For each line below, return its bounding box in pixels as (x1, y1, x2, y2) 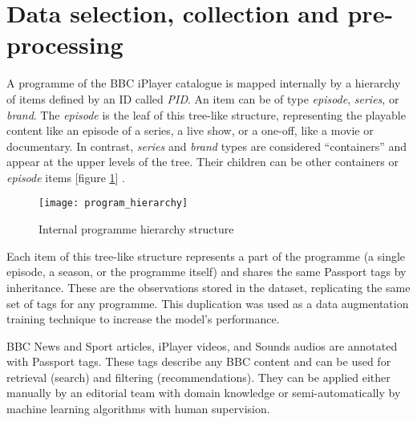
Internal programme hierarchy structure (38, 221, 234, 237)
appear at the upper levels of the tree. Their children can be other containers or (6, 153, 399, 170)
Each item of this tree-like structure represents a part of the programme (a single (6, 247, 406, 264)
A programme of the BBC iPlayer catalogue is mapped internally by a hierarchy (6, 75, 401, 91)
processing (6, 28, 123, 61)
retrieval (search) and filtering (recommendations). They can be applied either (6, 368, 391, 385)
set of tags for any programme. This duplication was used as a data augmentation (6, 294, 409, 311)
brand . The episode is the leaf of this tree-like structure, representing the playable (6, 106, 406, 123)
